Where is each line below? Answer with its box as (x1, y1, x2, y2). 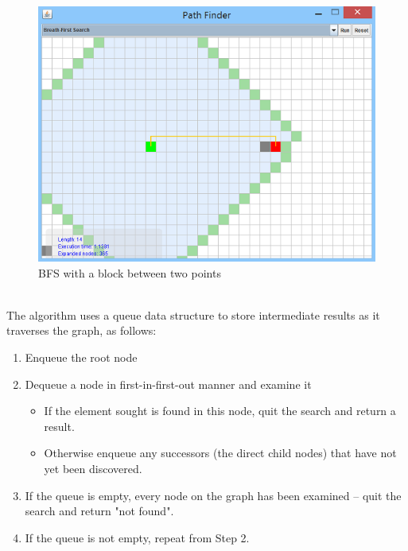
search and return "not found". (25, 502, 174, 519)
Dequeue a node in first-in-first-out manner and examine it (25, 375, 312, 392)
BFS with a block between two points (38, 264, 221, 281)
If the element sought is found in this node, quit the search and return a (44, 402, 396, 419)
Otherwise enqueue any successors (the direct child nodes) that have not (44, 444, 397, 461)
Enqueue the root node (25, 348, 138, 365)
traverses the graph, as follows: (6, 322, 157, 339)
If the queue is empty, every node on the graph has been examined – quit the (25, 487, 402, 503)
